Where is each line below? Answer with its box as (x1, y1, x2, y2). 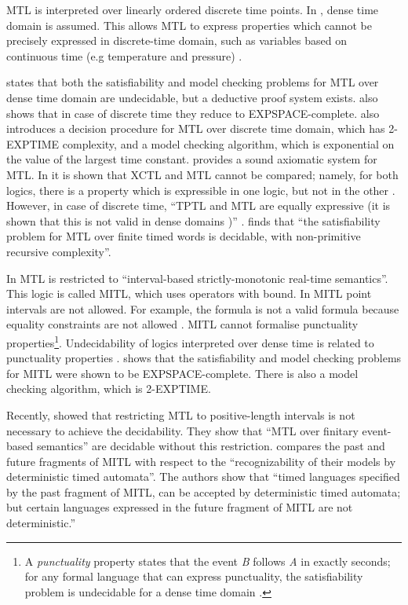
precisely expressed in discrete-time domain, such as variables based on (6, 32, 347, 49)
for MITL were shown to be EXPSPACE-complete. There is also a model (6, 365, 359, 381)
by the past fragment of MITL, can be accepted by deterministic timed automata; (6, 483, 401, 500)
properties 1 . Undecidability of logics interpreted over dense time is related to (6, 332, 374, 350)
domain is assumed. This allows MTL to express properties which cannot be (6, 16, 373, 33)
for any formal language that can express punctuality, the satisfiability (24, 568, 363, 585)
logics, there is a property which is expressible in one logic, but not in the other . (6, 181, 395, 198)
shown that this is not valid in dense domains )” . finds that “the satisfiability (6, 212, 381, 229)
